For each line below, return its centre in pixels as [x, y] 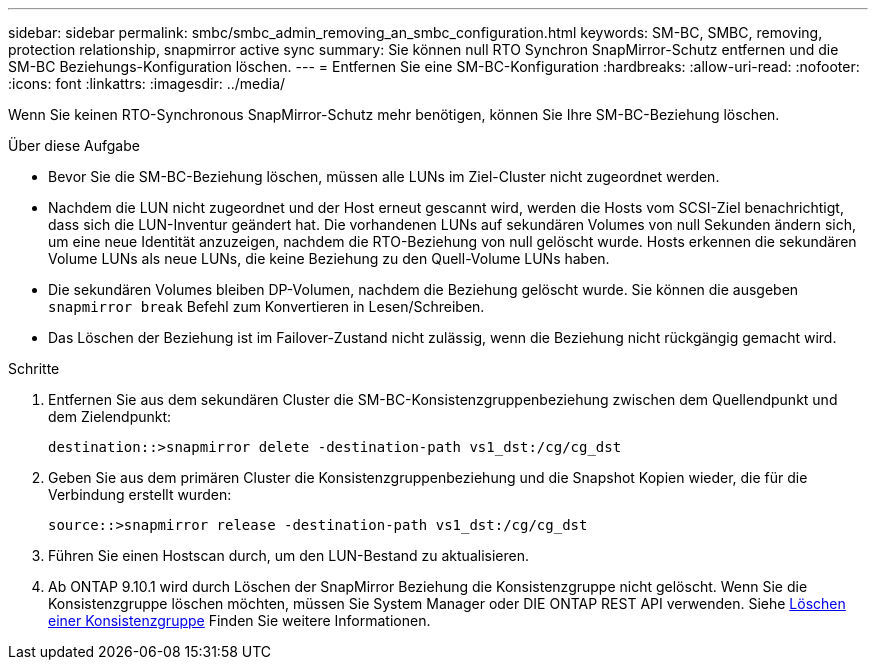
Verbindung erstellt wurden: [140, 494]
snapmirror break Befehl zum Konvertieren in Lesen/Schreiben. [266, 306]
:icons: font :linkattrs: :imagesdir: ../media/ [147, 83]
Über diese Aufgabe [74, 145]
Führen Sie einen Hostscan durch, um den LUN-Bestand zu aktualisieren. [288, 555]
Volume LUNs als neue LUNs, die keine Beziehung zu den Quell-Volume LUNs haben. [329, 258]
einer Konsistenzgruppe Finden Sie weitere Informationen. [239, 620]
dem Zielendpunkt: [110, 416]
